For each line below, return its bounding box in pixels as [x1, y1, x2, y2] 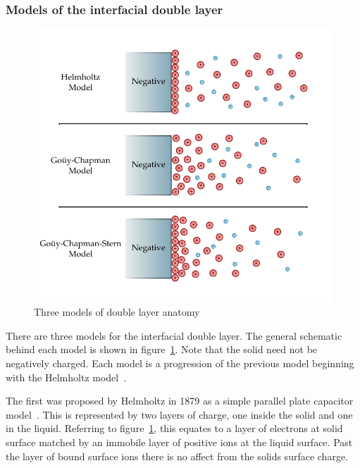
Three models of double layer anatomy [34, 304, 200, 319]
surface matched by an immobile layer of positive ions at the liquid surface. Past [6, 435, 353, 449]
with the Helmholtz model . [6, 369, 127, 384]
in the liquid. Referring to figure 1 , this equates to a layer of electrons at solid [6, 421, 343, 436]
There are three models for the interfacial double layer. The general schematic [6, 328, 342, 343]
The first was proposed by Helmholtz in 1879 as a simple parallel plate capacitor [6, 393, 354, 408]
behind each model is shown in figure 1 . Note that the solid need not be [6, 342, 318, 357]
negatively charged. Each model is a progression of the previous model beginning [6, 356, 354, 371]
